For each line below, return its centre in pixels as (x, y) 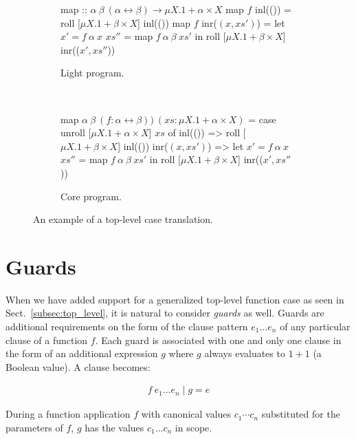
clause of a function (47, 340)
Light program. (92, 73)
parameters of (34, 428)
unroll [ (76, 132)
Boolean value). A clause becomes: (78, 366)
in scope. (193, 428)
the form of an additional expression (82, 353)
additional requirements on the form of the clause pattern (127, 326)
